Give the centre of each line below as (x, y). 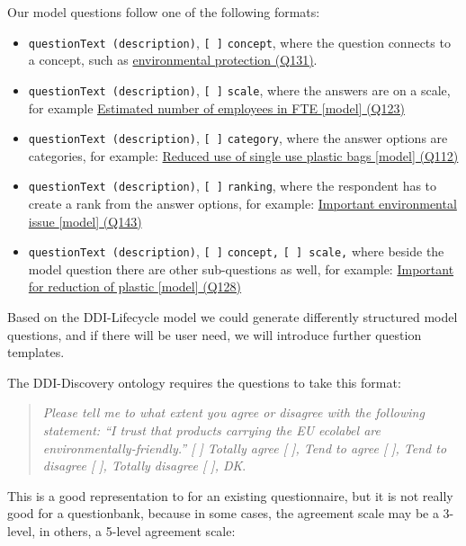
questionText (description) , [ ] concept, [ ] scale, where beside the (236, 251)
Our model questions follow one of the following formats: (164, 12)
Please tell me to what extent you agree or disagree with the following (233, 412)
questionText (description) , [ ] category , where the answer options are (238, 138)
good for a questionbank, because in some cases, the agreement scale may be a (223, 513)
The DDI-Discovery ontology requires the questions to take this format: (204, 382)
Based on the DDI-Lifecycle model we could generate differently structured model (233, 317)
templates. (36, 352)
